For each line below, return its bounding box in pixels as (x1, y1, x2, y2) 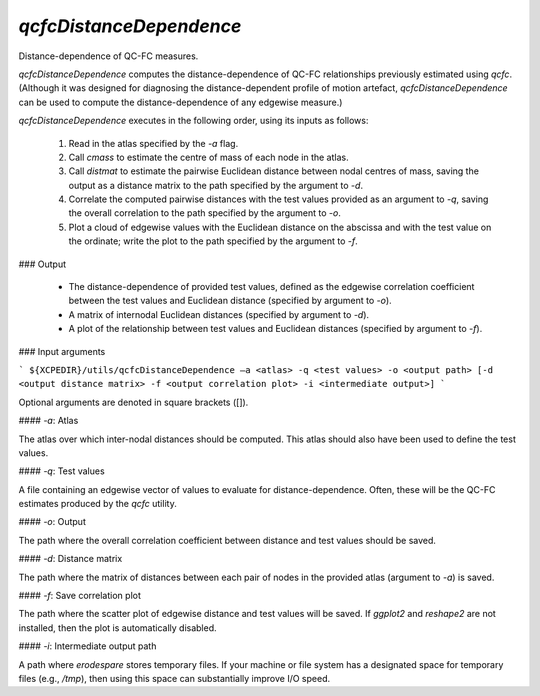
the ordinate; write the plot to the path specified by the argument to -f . (68, 235, 359, 247)
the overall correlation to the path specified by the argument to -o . (68, 207, 342, 219)
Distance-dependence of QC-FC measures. (18, 50, 199, 62)
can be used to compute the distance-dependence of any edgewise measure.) (18, 96, 343, 108)
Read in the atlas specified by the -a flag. (68, 137, 239, 149)
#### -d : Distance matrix (18, 553, 123, 565)
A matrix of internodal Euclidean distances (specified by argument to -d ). (68, 308, 370, 320)
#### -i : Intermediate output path (18, 640, 157, 652)
